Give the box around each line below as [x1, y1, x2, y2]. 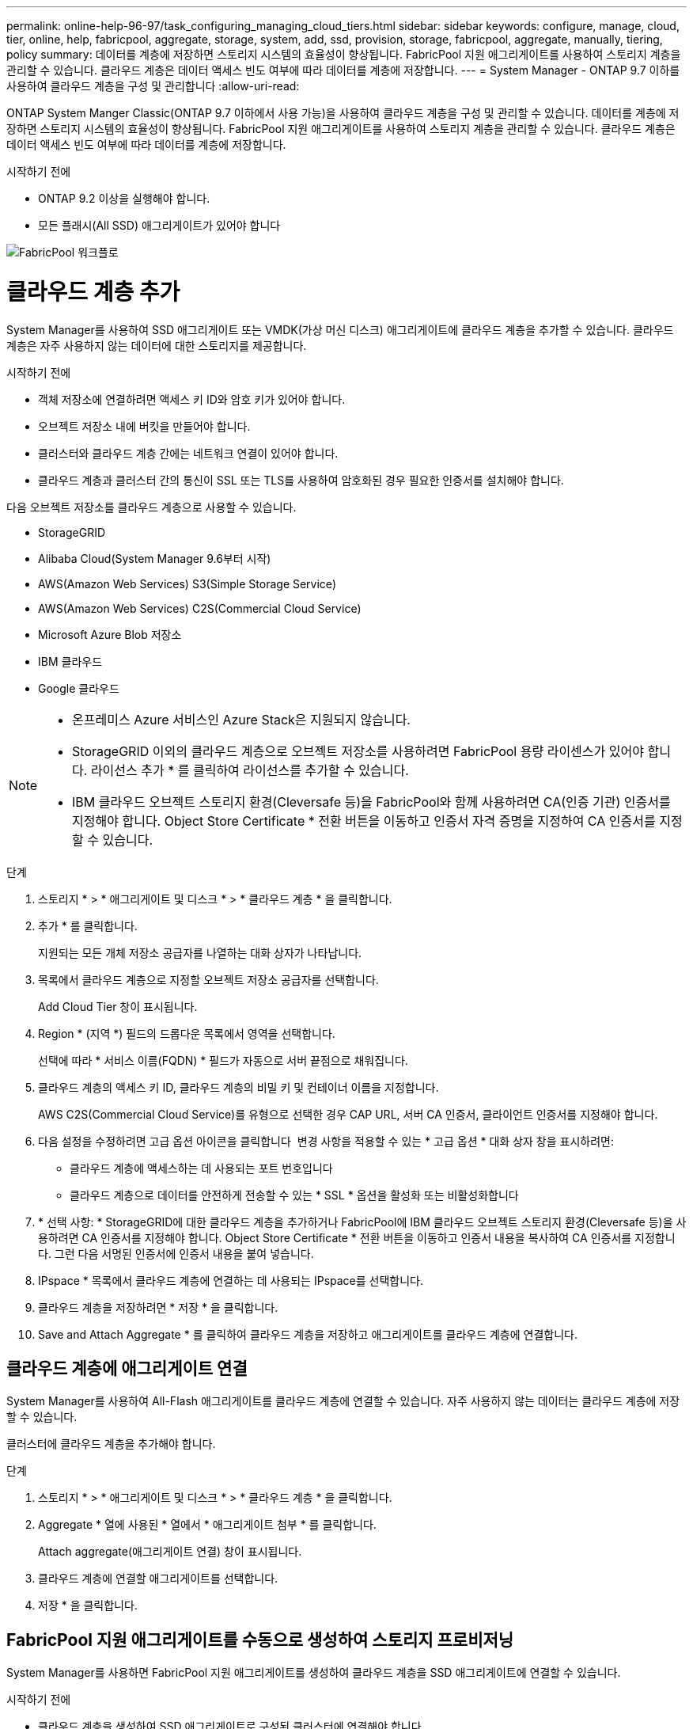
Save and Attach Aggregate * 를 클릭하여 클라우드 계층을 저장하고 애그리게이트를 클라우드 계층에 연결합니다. [38, 1327, 577, 1341]
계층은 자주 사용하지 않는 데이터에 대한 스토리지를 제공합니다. [6, 338, 307, 352]
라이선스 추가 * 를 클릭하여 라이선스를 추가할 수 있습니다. [90, 762, 409, 778]
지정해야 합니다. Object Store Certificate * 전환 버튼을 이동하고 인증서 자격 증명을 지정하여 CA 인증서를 [72, 812, 656, 829]
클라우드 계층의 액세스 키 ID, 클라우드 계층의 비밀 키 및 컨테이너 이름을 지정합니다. [38, 1080, 439, 1094]
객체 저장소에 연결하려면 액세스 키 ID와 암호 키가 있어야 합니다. [38, 392, 346, 406]
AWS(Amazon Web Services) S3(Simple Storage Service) [38, 576, 336, 591]
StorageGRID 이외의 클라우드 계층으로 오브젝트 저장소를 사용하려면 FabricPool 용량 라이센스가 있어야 [72, 743, 644, 759]
